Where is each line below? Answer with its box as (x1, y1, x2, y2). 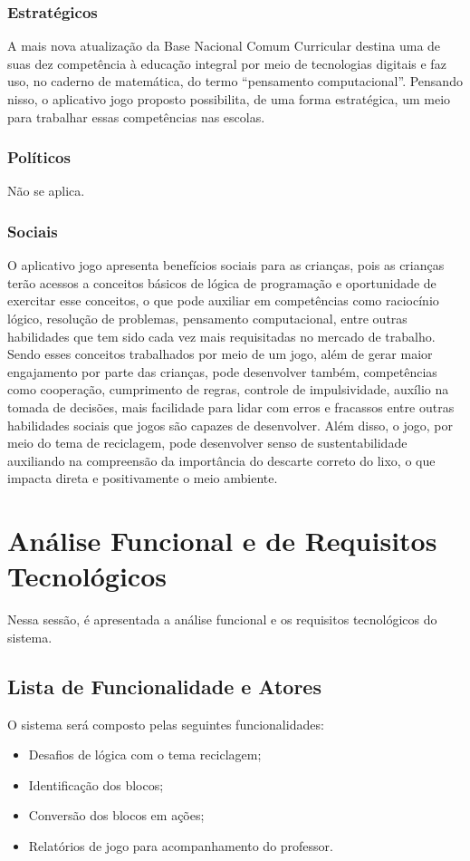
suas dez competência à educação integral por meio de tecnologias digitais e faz (7, 53, 446, 73)
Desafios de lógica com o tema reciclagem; (28, 745, 262, 764)
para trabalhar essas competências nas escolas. (7, 107, 265, 126)
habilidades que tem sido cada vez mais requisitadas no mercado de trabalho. (7, 326, 436, 345)
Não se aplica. (7, 181, 85, 200)
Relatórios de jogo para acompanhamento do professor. (28, 837, 333, 856)
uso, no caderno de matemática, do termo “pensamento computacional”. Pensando (7, 72, 463, 91)
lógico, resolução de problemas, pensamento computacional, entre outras (7, 309, 408, 327)
